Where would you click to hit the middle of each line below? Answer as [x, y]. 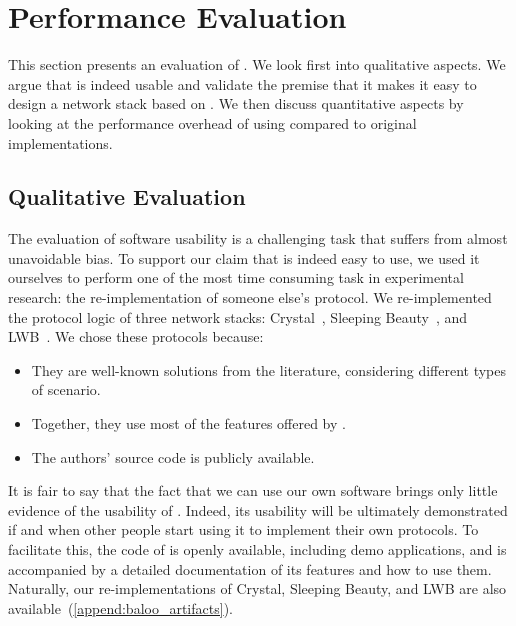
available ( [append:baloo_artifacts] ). [120, 607]
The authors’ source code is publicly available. [173, 456]
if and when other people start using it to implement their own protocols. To [243, 529]
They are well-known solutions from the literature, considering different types [269, 369]
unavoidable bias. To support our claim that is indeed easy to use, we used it [244, 257]
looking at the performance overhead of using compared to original [212, 122]
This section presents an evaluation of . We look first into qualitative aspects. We [257, 64]
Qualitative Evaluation [127, 196]
